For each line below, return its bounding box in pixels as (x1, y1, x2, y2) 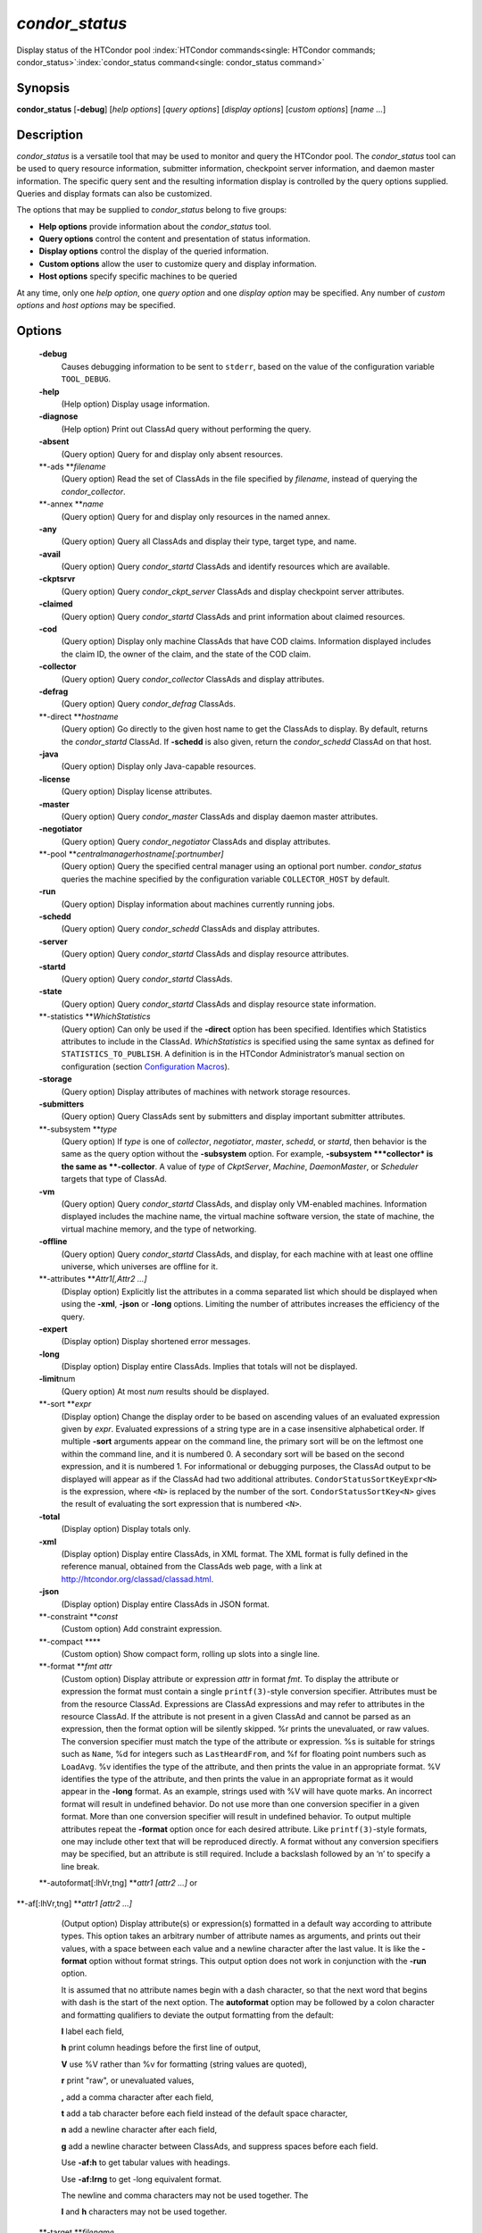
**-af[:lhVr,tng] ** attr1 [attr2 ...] (16, 1898, 133, 1909)
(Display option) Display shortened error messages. (61, 1336, 252, 1347)
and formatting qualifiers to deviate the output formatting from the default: (61, 2010, 335, 2020)
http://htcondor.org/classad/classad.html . (61, 1573, 214, 1585)
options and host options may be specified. (16, 300, 176, 311)
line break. (61, 1861, 100, 1871)
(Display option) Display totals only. (61, 1524, 191, 1535)
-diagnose (38, 411, 79, 422)
